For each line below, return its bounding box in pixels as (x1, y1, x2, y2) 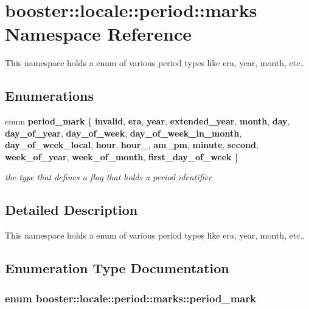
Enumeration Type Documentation (5, 259, 229, 277)
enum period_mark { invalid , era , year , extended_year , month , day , (5, 115, 290, 127)
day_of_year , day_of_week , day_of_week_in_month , (5, 126, 242, 139)
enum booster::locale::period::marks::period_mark (5, 290, 257, 305)
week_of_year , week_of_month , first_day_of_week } (5, 150, 239, 163)
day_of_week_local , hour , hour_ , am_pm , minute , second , (5, 138, 259, 151)
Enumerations (5, 86, 94, 105)
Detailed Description (5, 200, 138, 219)
